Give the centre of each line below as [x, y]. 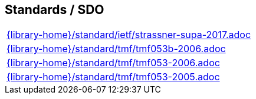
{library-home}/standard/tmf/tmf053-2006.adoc [113, 63]
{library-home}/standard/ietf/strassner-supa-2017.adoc [129, 35]
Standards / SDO [55, 10]
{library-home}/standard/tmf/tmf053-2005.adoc [113, 77]
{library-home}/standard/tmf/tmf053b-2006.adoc [116, 49]
